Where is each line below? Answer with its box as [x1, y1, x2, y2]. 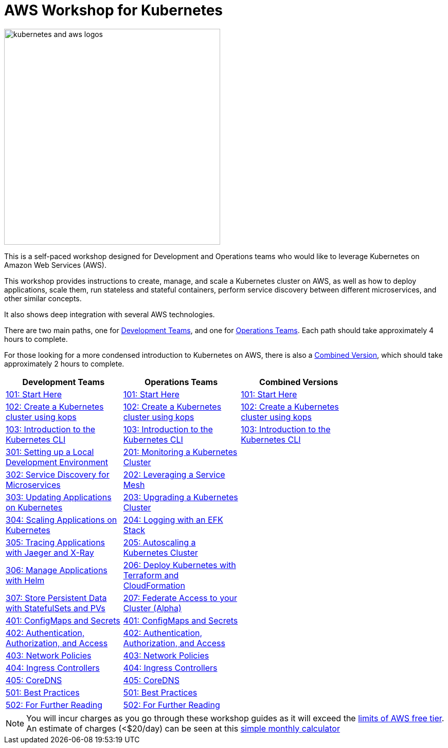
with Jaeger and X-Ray [6, 547, 94, 558]
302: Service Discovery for [6, 469, 110, 480]
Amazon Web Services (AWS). [4, 260, 106, 269]
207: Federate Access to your [123, 592, 237, 603]
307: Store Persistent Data [6, 592, 107, 603]
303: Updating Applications [6, 491, 112, 502]
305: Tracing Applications [6, 537, 105, 548]
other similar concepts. [4, 294, 82, 303]
